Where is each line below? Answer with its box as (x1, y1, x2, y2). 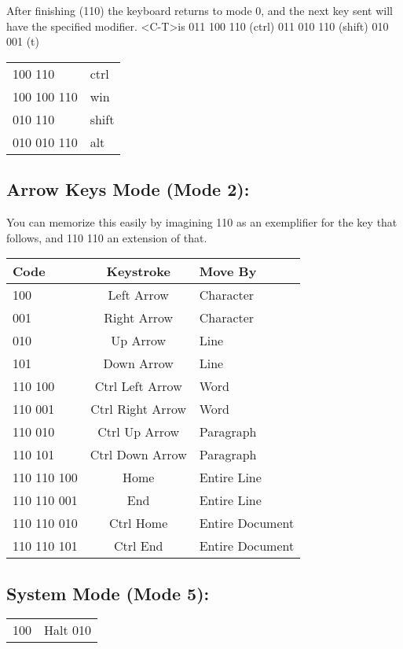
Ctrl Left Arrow (94, 377, 182, 396)
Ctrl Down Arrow (90, 445, 187, 464)
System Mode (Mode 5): (6, 581, 210, 605)
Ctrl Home (109, 514, 168, 533)
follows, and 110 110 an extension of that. (6, 229, 207, 245)
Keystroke (106, 262, 170, 281)
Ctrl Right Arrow (90, 400, 187, 419)
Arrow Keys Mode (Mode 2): (6, 177, 250, 201)
